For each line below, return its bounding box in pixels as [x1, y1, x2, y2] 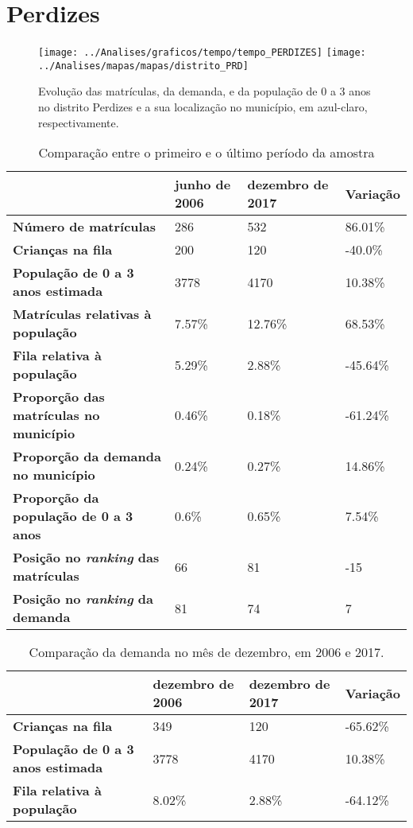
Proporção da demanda [13, 447, 161, 466]
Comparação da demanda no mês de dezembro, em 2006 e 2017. [29, 643, 384, 662]
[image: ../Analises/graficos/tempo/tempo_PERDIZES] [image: [38, 47, 366, 59]
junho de [174, 175, 231, 194]
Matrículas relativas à [13, 305, 152, 324]
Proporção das [13, 387, 105, 406]
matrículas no [13, 406, 100, 425]
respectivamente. [38, 114, 119, 130]
